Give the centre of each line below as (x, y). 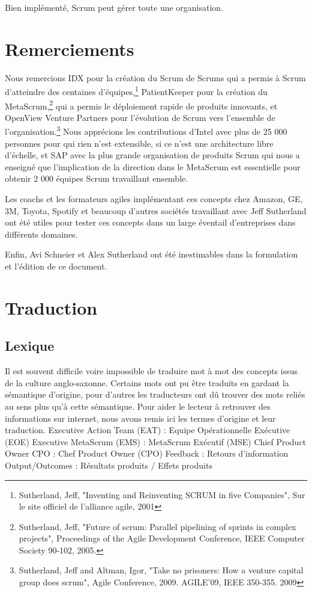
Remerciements (70, 48)
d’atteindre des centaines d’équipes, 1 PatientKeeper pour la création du (136, 91)
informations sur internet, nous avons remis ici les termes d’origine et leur (140, 418)
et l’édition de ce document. (56, 266)
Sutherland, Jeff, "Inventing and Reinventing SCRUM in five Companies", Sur (162, 494)
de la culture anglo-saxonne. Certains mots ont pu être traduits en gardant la (147, 382)
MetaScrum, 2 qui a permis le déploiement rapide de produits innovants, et (141, 105)
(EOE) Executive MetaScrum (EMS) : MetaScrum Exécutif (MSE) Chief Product (156, 441)
